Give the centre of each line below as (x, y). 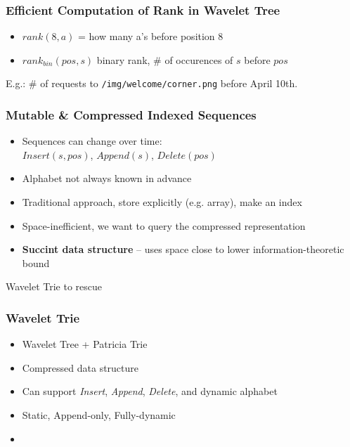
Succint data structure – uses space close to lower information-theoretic (183, 249)
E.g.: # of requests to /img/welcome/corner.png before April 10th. (152, 83)
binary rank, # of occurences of (165, 59)
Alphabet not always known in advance (107, 178)
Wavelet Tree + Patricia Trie (85, 344)
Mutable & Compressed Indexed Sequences (131, 114)
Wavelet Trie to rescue (54, 286)
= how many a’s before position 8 (151, 36)
